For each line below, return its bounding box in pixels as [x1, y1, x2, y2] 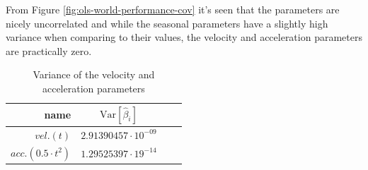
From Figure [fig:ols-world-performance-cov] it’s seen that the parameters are [6, 2, 340, 16]
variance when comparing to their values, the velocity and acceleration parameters [6, 30, 362, 44]
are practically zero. [6, 43, 92, 58]
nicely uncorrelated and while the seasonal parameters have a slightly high [6, 16, 328, 30]
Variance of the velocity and [33, 67, 155, 82]
